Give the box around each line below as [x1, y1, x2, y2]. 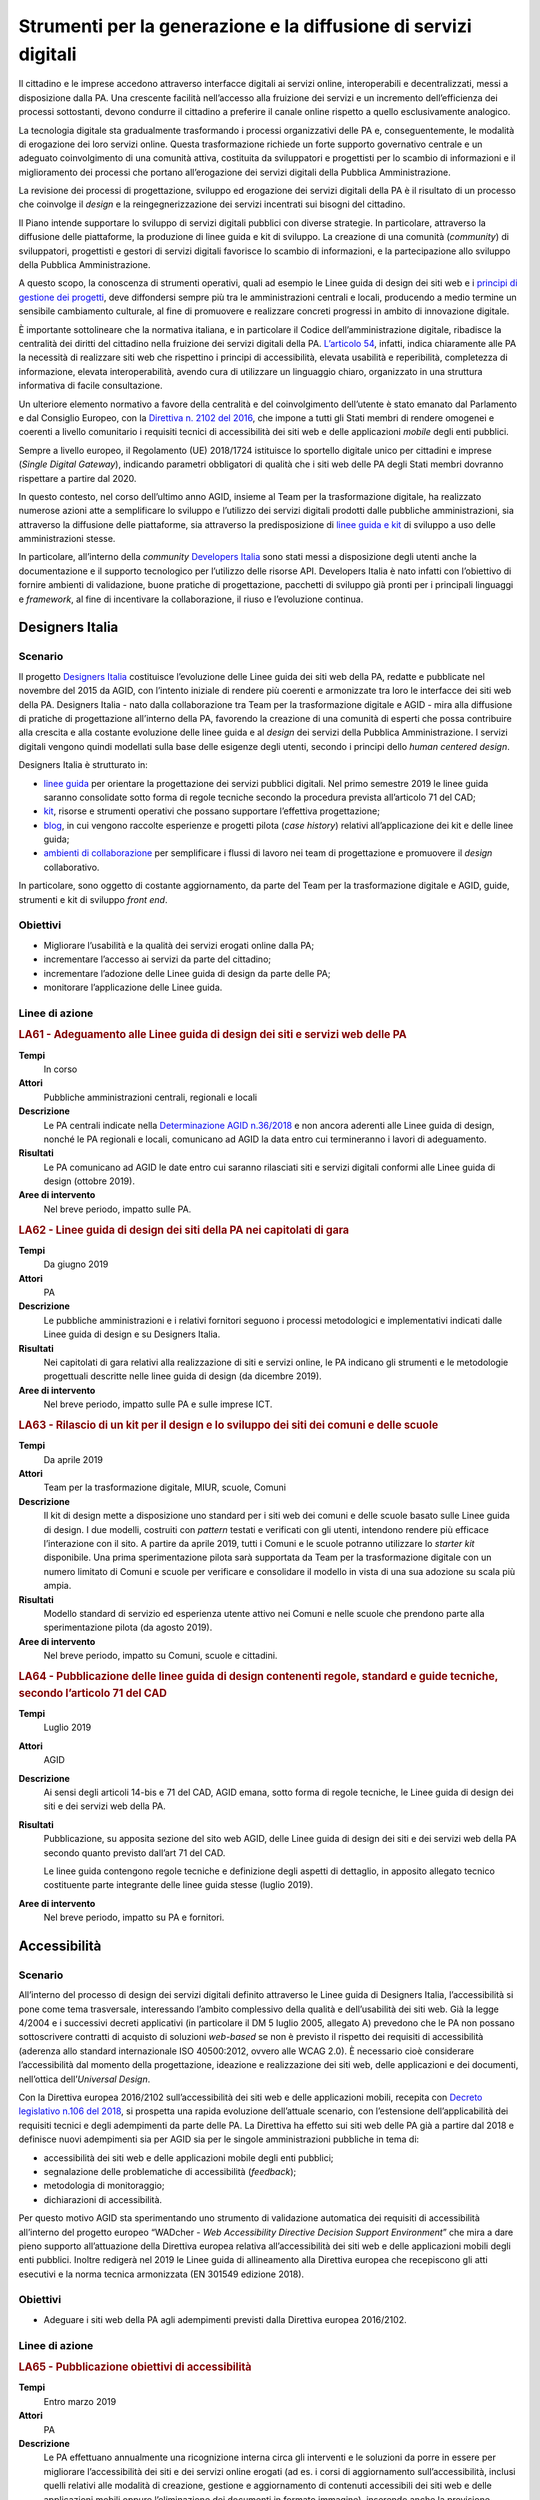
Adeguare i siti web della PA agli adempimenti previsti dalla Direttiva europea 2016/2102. [43, 2313, 407, 2325]
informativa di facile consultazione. [18, 380, 164, 392]
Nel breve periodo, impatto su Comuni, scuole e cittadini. [43, 1650, 278, 1662]
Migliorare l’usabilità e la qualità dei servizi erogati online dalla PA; [43, 939, 315, 951]
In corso [43, 1063, 78, 1075]
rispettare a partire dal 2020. [18, 472, 137, 484]
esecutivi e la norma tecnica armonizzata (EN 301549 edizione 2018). [18, 2268, 305, 2280]
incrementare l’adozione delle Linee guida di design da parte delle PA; [43, 967, 331, 979]
